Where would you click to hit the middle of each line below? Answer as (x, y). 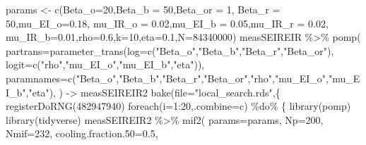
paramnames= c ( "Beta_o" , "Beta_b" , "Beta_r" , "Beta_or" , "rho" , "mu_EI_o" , (167, 78)
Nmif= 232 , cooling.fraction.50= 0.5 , (82, 133)
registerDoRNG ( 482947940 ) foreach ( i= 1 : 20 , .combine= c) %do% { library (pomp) (178, 106)
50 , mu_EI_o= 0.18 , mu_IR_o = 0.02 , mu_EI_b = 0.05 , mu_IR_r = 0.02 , (167, 23)
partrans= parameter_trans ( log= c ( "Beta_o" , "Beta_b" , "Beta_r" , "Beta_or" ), (170, 50)
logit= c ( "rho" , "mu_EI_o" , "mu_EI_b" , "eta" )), (105, 64)
